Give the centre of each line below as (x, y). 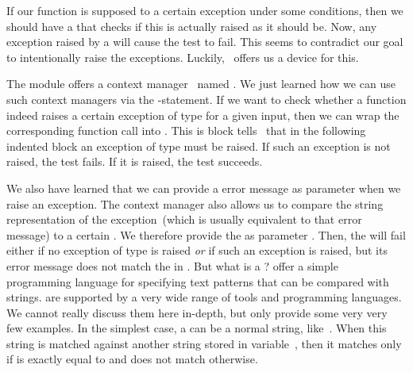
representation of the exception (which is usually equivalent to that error (184, 219)
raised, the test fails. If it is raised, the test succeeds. (135, 161)
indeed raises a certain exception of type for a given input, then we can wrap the (203, 115)
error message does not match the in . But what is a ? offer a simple (172, 265)
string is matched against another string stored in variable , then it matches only (204, 343)
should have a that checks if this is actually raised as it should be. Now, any (192, 26)
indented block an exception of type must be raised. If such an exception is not (199, 146)
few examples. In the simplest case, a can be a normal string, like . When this (197, 328)
